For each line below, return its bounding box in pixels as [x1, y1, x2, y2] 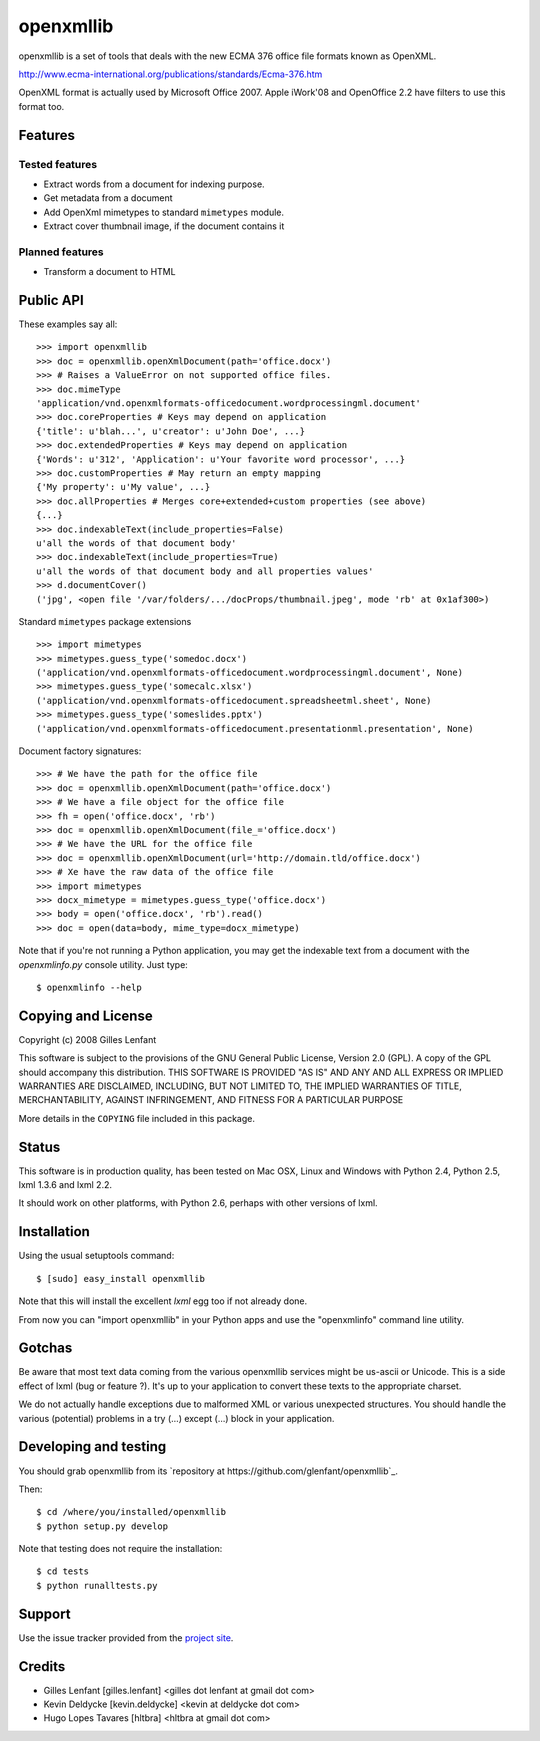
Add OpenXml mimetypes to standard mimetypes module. [43, 206, 285, 218]
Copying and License [18, 1007, 154, 1024]
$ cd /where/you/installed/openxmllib [36, 1506, 227, 1518]
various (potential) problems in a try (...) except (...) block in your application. [18, 1412, 335, 1424]
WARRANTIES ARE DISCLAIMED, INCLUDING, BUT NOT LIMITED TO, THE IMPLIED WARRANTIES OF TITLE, [18, 1080, 462, 1092]
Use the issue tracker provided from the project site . [18, 1631, 234, 1644]
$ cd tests [36, 1566, 90, 1577]
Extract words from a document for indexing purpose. [43, 178, 265, 190]
